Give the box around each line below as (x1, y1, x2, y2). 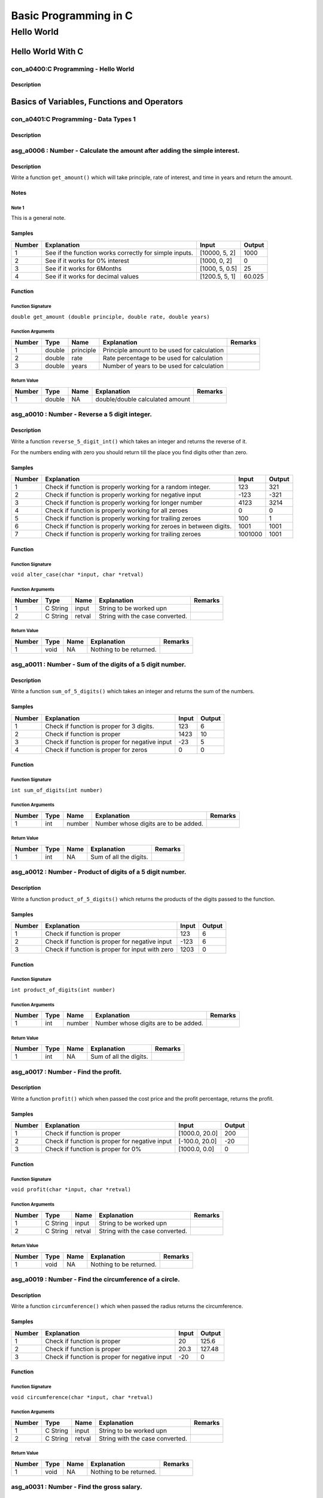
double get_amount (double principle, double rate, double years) (11, 313, 211, 320)
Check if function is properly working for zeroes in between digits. (45, 522, 232, 530)
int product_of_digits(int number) (11, 986, 116, 993)
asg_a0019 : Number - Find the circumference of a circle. (11, 1275, 180, 1283)
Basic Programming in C (11, 9, 133, 22)
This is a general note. (11, 215, 66, 222)
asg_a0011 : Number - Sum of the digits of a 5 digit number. (11, 660, 187, 669)
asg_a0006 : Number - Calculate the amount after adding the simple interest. (11, 146, 240, 155)
